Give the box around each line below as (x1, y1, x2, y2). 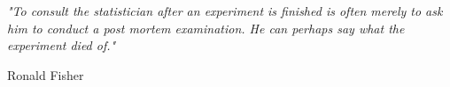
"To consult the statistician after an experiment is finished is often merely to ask (7, 2, 443, 19)
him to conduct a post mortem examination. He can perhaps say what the (7, 18, 405, 37)
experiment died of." (7, 36, 116, 54)
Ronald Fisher (7, 65, 84, 83)
